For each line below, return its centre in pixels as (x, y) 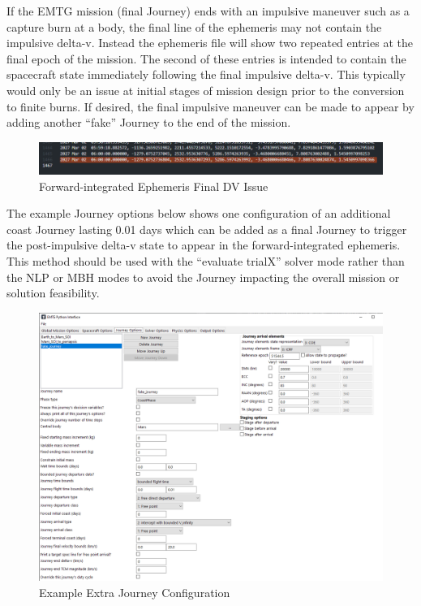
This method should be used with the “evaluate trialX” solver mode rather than (206, 261)
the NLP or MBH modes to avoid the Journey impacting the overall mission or (203, 277)
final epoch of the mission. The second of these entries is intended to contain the (206, 58)
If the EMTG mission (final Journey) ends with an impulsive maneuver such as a (208, 11)
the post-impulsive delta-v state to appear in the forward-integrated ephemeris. (204, 245)
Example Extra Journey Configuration (135, 592)
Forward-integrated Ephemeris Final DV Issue (154, 186)
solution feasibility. (53, 293)
